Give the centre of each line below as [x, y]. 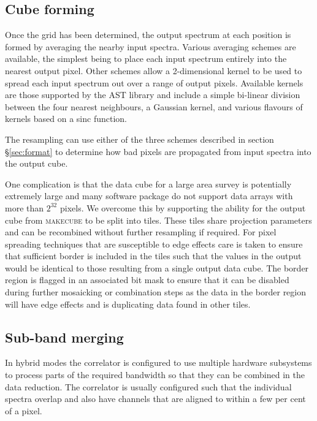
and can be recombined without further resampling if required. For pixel [141, 232]
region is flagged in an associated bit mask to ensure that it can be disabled [147, 280]
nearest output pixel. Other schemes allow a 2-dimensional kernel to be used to [154, 70]
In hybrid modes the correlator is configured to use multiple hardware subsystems [158, 362]
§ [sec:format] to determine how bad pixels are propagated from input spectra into [158, 151]
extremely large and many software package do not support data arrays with [149, 196]
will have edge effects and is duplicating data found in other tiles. [128, 304]
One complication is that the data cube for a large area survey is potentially [148, 184]
